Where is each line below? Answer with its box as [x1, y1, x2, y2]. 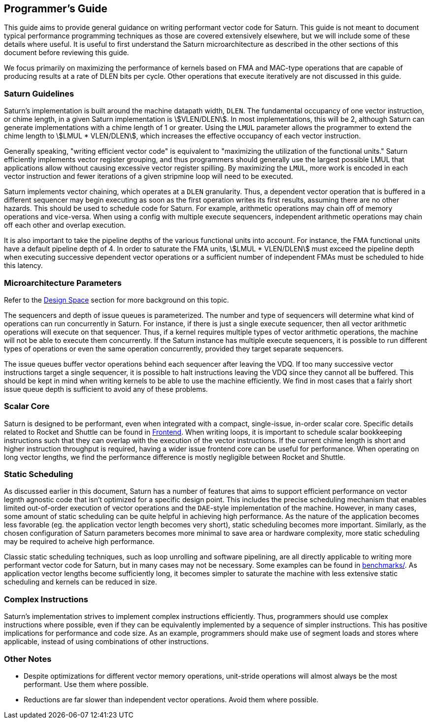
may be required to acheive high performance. [4, 537, 155, 546]
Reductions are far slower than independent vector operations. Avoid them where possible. [24, 695, 319, 704]
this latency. [4, 261, 43, 270]
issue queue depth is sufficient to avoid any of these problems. [4, 384, 208, 393]
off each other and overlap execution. [4, 221, 126, 230]
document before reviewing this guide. [4, 48, 129, 57]
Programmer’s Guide [4, 2, 108, 15]
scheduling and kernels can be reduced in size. [4, 578, 157, 586]
